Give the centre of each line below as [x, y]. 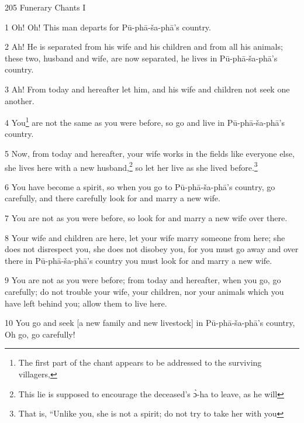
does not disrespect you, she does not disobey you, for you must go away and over [152, 249]
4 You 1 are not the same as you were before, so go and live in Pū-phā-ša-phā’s [145, 121]
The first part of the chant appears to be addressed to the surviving [140, 362]
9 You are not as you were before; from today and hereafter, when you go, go [143, 280]
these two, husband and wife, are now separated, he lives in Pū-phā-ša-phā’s [141, 58]
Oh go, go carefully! [40, 334]
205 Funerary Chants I [45, 7]
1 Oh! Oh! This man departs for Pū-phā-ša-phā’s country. [108, 27]
